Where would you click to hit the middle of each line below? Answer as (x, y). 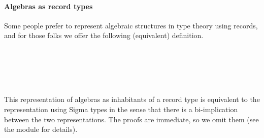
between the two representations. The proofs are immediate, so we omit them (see (131, 119)
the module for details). (41, 129)
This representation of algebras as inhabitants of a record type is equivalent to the (132, 99)
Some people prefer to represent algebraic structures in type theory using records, (131, 25)
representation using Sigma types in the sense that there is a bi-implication (121, 109)
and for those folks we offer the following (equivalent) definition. (104, 35)
